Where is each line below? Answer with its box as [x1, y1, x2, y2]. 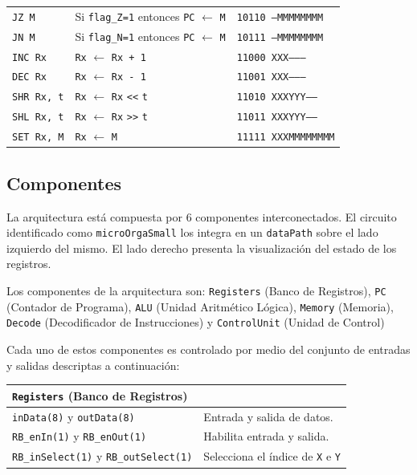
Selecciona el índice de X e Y [203, 448, 341, 465]
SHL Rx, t [12, 112, 64, 124]
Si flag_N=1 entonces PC [75, 27, 195, 44]
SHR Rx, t [12, 91, 64, 104]
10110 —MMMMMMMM [236, 11, 324, 23]
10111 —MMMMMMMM [236, 31, 324, 43]
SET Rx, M [12, 132, 64, 144]
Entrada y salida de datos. [203, 408, 333, 424]
